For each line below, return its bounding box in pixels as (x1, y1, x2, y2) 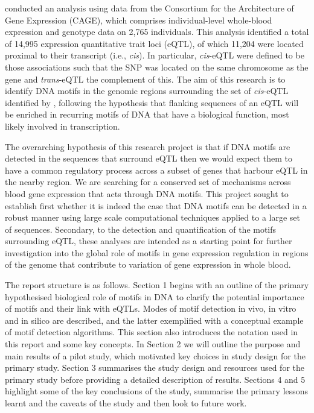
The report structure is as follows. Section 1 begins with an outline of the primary (5, 279, 309, 291)
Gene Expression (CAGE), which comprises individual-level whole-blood (5, 13, 272, 26)
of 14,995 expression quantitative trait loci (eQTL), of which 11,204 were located (5, 37, 304, 49)
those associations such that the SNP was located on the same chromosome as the (5, 60, 309, 73)
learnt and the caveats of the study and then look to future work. (5, 397, 247, 409)
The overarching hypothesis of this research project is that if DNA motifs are (5, 140, 290, 153)
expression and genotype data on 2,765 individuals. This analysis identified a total (5, 25, 309, 38)
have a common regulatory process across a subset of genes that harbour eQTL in (5, 163, 308, 176)
